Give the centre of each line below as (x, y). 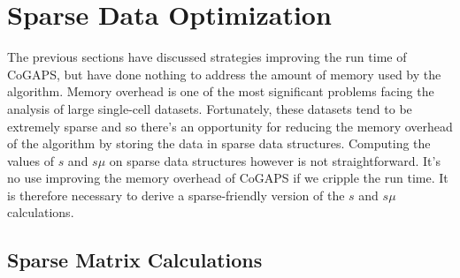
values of (31, 160)
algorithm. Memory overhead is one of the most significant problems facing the (221, 91)
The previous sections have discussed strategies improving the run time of (207, 57)
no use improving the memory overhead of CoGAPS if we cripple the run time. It (228, 178)
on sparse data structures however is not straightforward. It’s (275, 160)
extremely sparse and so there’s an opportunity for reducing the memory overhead (230, 126)
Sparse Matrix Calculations (135, 260)
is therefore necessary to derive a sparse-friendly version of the (176, 195)
